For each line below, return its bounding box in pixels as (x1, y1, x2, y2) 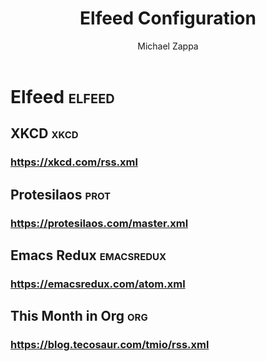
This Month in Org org (10, 308, 148, 325)
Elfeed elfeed (10, 85, 115, 108)
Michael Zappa (137, 40, 199, 52)
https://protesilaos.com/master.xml (10, 216, 189, 230)
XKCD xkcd (10, 125, 79, 142)
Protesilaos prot (10, 186, 112, 203)
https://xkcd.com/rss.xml (10, 155, 138, 169)
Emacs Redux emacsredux (10, 247, 167, 264)
